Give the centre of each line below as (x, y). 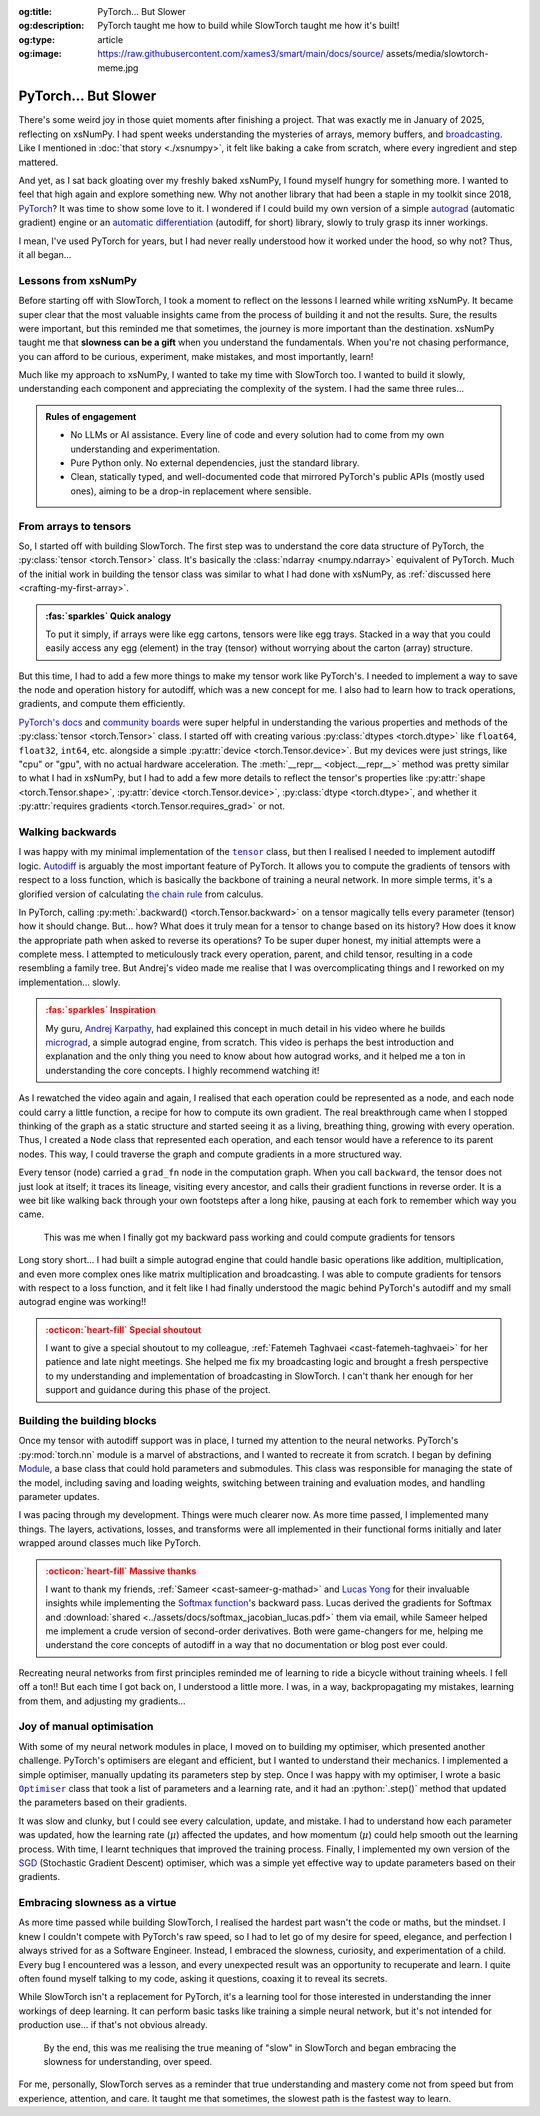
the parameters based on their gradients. (103, 1802)
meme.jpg (118, 67)
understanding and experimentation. (145, 449)
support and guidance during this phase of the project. (158, 1390)
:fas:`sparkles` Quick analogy (108, 616)
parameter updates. (59, 1496)
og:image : (40, 54)
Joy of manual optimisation (86, 1727)
